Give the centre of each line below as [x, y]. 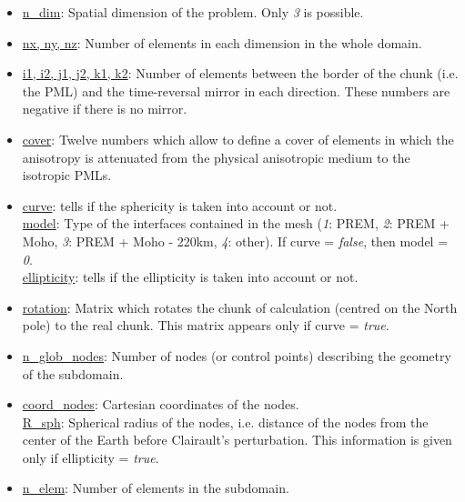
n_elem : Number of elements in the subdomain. [156, 488]
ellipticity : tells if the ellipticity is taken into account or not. [190, 277]
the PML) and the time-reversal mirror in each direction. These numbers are [236, 90]
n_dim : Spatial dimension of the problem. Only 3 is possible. [193, 12]
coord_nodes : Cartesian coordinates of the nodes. [161, 404]
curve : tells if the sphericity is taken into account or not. [180, 205]
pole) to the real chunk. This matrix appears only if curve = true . [206, 325]
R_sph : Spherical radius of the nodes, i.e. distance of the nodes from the [225, 422]
